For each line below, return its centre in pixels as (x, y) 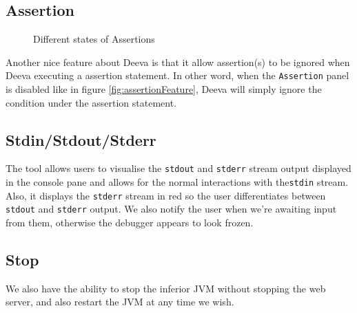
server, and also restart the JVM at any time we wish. (120, 302)
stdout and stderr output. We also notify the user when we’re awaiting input (171, 209)
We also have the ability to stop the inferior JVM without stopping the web (166, 288)
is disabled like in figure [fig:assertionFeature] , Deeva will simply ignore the (164, 89)
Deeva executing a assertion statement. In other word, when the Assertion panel (177, 75)
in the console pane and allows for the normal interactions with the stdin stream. (177, 182)
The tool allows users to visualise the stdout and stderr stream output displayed (178, 168)
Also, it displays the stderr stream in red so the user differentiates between (166, 195)
